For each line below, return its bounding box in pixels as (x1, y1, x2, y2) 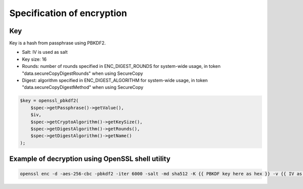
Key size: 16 (22, 56, 47, 62)
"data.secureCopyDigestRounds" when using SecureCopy (22, 70, 143, 76)
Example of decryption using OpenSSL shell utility (9, 155, 171, 163)
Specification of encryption (9, 8, 127, 19)
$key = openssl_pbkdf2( (20, 98, 79, 104)
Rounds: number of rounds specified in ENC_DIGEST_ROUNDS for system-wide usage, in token (22, 63, 221, 69)
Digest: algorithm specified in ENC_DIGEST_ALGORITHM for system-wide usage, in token (22, 77, 208, 83)
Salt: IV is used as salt (22, 49, 68, 55)
